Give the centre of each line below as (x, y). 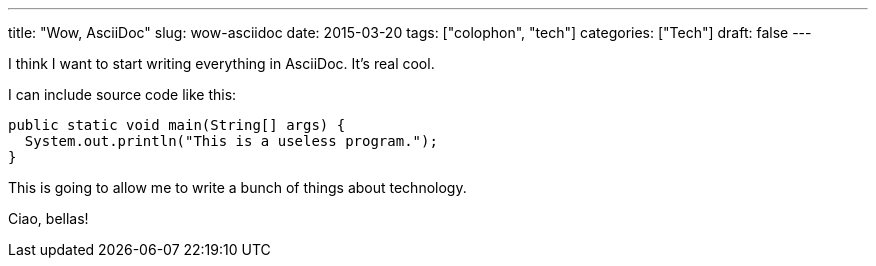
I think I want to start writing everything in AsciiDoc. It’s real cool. (221, 63)
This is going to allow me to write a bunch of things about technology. (237, 187)
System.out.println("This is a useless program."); (231, 141)
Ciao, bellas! (48, 218)
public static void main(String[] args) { (177, 125)
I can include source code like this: (122, 94)
